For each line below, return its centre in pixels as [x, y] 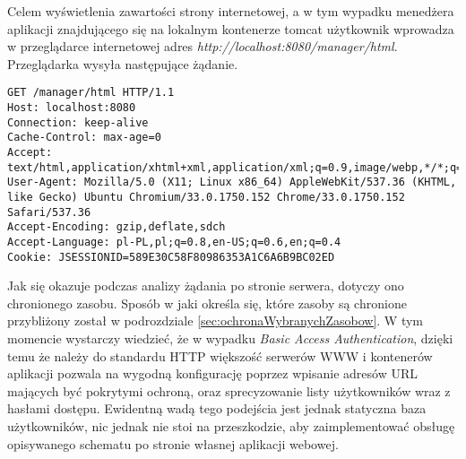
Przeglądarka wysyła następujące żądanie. [123, 63]
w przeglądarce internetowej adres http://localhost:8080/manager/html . [203, 46]
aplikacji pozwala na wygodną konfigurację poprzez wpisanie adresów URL [213, 373]
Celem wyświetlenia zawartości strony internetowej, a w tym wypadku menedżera [231, 11]
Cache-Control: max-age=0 [84, 138]
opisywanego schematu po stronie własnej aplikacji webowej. [173, 443]
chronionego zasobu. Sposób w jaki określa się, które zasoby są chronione [207, 303]
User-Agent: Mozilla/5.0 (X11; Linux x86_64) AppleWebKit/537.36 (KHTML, [232, 182]
